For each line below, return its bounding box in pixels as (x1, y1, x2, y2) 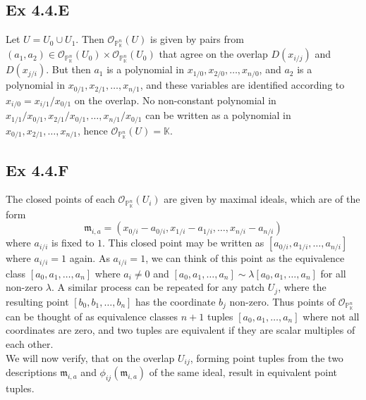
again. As (69, 251, 110, 265)
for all (320, 265, 346, 280)
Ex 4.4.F (6, 158, 69, 180)
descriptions (6, 365, 57, 380)
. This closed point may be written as (102, 235, 264, 250)
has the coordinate (135, 294, 216, 308)
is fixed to (51, 235, 94, 250)
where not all (303, 308, 360, 323)
